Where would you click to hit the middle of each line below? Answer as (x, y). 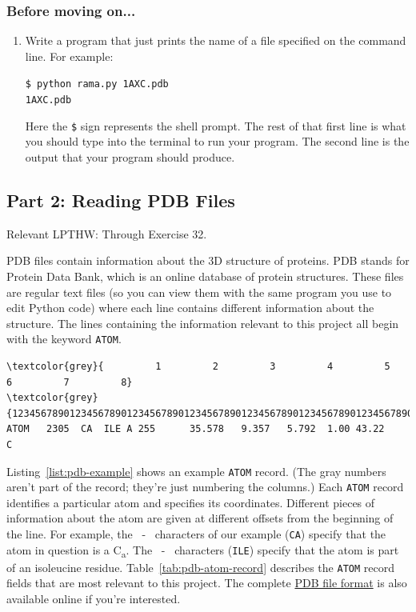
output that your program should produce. (130, 156)
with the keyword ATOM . (64, 339)
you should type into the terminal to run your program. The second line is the (217, 141)
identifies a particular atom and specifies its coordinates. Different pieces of (191, 502)
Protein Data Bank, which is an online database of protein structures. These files (205, 276)
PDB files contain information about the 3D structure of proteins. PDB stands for (208, 260)
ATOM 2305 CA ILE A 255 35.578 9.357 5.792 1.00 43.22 (196, 429)
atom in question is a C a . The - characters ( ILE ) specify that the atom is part (203, 550)
